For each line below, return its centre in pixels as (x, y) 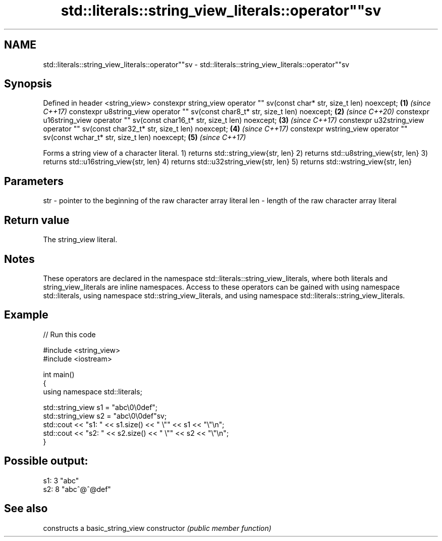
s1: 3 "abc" (61, 480)
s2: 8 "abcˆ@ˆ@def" (77, 489)
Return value (37, 220)
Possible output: (46, 461)
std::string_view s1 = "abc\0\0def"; (100, 407)
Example (26, 315)
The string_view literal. (80, 240)
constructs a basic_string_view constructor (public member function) (157, 528)
